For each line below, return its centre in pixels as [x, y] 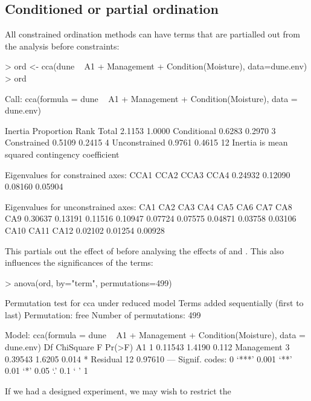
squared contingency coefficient [62, 154]
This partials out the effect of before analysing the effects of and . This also [145, 250]
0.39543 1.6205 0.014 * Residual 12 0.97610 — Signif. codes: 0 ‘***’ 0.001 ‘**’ [149, 358]
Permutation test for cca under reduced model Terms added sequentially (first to [154, 303]
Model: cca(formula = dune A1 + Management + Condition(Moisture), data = [155, 335]
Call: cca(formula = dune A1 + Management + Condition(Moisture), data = [151, 98]
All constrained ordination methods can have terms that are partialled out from [152, 34]
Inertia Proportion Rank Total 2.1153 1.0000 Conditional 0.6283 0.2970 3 [140, 130]
